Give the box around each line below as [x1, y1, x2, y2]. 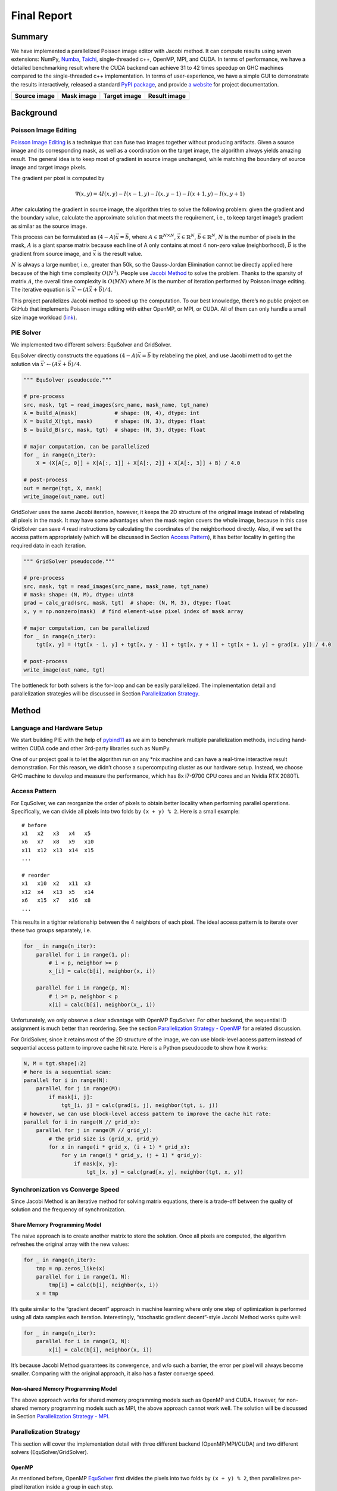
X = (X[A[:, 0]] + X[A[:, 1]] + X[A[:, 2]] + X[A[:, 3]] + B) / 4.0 [36, 460, 241, 466]
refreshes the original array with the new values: [11, 1241, 130, 1248]
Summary [11, 32, 48, 42]
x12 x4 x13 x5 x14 [21, 889, 94, 895]
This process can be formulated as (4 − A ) [11, 233, 116, 241]
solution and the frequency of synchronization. [11, 1206, 126, 1213]
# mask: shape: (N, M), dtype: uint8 [23, 591, 134, 598]
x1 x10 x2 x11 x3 [21, 880, 91, 887]
